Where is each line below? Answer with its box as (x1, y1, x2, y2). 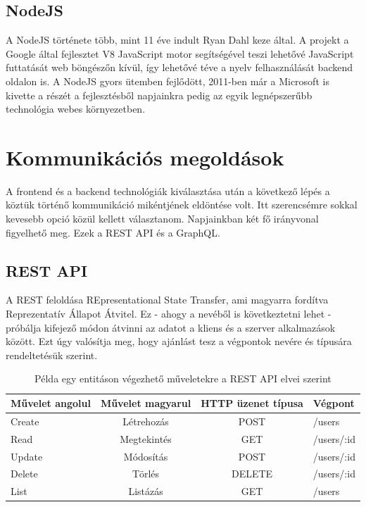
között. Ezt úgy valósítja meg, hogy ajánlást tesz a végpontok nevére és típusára (6, 334, 352, 349)
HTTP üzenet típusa (201, 396, 303, 411)
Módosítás (123, 449, 168, 463)
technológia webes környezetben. (6, 101, 146, 116)
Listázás (128, 484, 163, 499)
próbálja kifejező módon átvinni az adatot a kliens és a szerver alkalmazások (6, 320, 336, 334)
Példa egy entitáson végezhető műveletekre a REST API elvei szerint (34, 371, 332, 386)
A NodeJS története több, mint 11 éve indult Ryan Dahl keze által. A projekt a (6, 32, 349, 47)
